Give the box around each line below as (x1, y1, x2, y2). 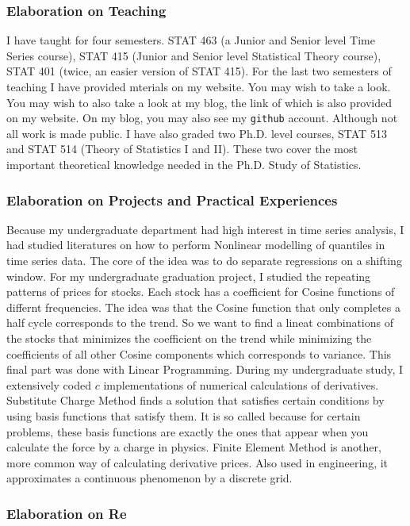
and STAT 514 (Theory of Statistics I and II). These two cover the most (6, 140, 358, 157)
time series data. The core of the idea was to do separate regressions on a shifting (6, 252, 402, 269)
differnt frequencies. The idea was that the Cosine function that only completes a (6, 298, 400, 315)
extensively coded (6, 376, 92, 393)
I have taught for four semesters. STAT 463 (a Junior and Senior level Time (6, 32, 375, 48)
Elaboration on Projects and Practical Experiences (6, 190, 338, 209)
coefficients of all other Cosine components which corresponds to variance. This (6, 345, 392, 362)
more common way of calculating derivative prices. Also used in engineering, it (6, 454, 389, 470)
